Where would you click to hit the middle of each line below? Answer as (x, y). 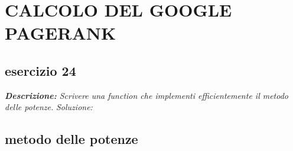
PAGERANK (61, 33)
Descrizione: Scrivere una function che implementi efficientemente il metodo (147, 95)
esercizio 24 (40, 70)
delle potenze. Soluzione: (49, 107)
